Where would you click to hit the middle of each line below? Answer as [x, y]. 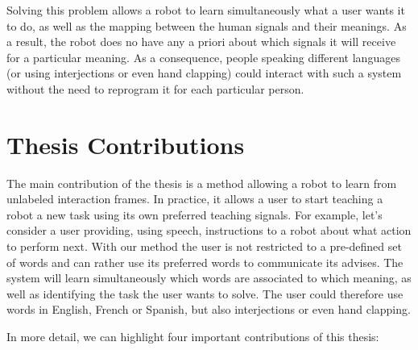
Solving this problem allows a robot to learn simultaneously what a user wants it [206, 10]
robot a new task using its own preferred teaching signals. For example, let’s [195, 214]
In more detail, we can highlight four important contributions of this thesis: [193, 337]
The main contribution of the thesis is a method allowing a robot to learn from [202, 183]
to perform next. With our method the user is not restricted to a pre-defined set [204, 246]
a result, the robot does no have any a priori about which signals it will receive [201, 42]
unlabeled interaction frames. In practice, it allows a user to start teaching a [195, 199]
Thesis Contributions [126, 144]
